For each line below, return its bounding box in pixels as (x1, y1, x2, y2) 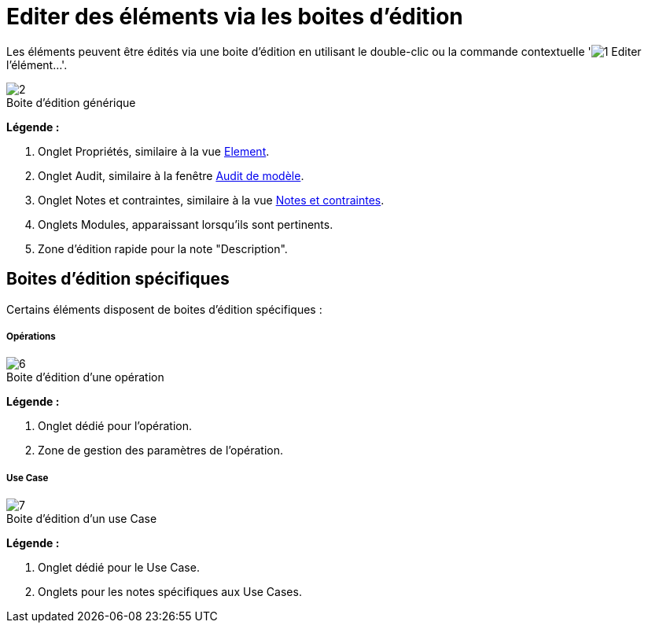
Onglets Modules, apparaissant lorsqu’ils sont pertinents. (38, 217, 333, 231)
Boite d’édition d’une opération (6, 370, 164, 384)
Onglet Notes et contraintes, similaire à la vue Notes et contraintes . (38, 193, 385, 207)
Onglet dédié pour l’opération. (38, 419, 192, 433)
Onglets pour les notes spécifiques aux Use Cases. (38, 585, 302, 599)
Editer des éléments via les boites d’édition (6, 3, 463, 30)
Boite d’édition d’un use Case (6, 512, 157, 526)
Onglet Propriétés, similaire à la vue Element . (38, 144, 270, 158)
